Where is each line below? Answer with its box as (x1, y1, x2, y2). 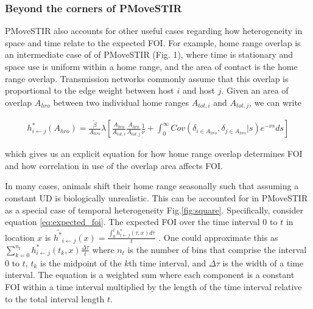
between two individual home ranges (53, 95, 189, 108)
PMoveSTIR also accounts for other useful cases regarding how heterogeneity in (5, 24, 303, 37)
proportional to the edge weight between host (5, 84, 174, 97)
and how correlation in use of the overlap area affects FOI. (5, 159, 223, 172)
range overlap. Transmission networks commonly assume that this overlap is (5, 72, 289, 85)
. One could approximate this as (158, 231, 278, 243)
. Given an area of (221, 84, 289, 97)
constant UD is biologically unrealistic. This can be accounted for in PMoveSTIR (5, 191, 308, 204)
